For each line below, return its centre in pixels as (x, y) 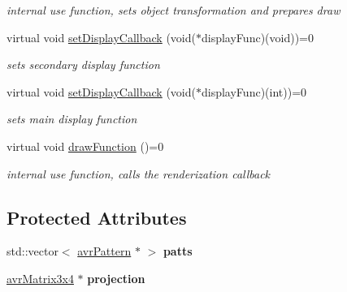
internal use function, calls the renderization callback (139, 173)
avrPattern (104, 251)
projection (116, 278)
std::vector (33, 251)
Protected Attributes (97, 217)
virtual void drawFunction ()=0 (85, 146)
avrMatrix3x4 (40, 278)
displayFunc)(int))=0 (254, 91)
